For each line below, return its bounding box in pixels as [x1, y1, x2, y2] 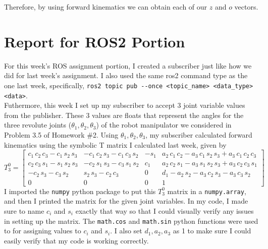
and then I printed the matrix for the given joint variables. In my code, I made [4, 196, 248, 206]
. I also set [110, 225, 142, 236]
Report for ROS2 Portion [4, 31, 185, 51]
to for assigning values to [4, 225, 81, 236]
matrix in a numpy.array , [167, 185, 246, 196]
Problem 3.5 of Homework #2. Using [4, 130, 119, 140]
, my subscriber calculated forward [145, 130, 252, 140]
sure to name [4, 205, 44, 216]
